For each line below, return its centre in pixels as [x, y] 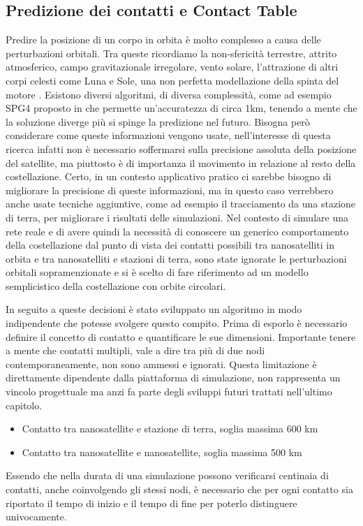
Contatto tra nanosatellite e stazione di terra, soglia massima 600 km [170, 429]
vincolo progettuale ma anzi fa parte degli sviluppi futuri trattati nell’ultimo [169, 392]
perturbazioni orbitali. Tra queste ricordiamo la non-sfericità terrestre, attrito [171, 53]
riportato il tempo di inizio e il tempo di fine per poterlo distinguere [151, 503]
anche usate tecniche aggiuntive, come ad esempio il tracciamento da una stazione [181, 204]
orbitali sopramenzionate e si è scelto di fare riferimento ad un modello [157, 272]
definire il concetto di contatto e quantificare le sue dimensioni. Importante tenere [181, 336]
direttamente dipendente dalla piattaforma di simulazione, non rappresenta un [173, 378]
